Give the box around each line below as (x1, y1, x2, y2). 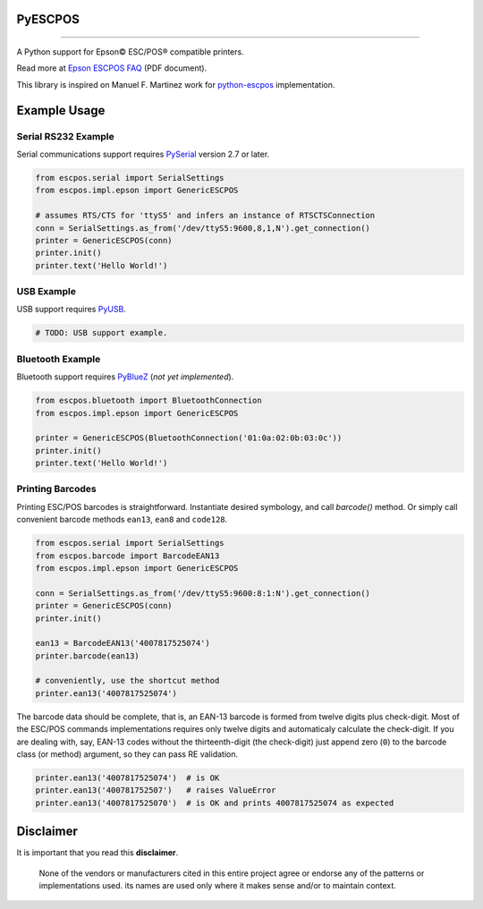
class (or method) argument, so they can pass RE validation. (16, 749, 239, 760)
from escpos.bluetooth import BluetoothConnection (35, 395, 263, 406)
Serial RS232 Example (16, 130, 115, 142)
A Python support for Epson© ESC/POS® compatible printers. (16, 47, 245, 57)
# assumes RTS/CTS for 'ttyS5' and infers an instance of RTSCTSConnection (35, 210, 376, 221)
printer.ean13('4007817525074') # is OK (35, 773, 220, 783)
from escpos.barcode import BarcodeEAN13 (35, 550, 220, 561)
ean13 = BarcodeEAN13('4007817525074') (35, 638, 210, 649)
